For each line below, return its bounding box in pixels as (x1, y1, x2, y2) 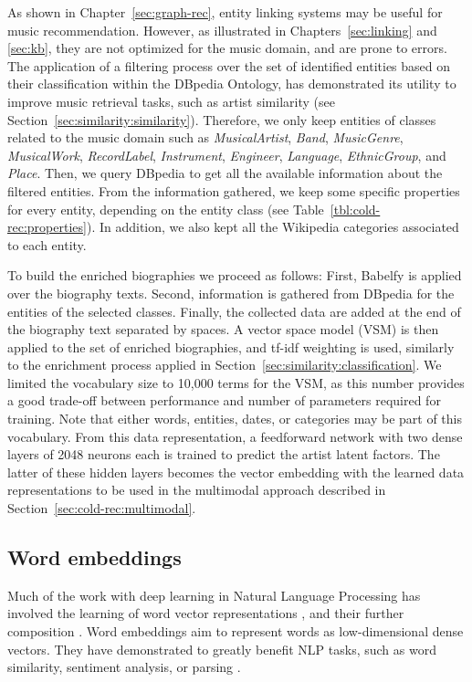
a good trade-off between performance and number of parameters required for (7, 391, 441, 410)
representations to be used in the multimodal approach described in (7, 480, 386, 499)
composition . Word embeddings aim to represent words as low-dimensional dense (7, 622, 464, 641)
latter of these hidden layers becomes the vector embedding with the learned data (7, 462, 465, 481)
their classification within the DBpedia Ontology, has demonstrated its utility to (7, 74, 456, 93)
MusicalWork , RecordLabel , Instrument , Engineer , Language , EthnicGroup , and (7, 145, 446, 164)
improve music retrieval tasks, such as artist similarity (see (7, 91, 335, 110)
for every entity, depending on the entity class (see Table (7, 199, 324, 218)
